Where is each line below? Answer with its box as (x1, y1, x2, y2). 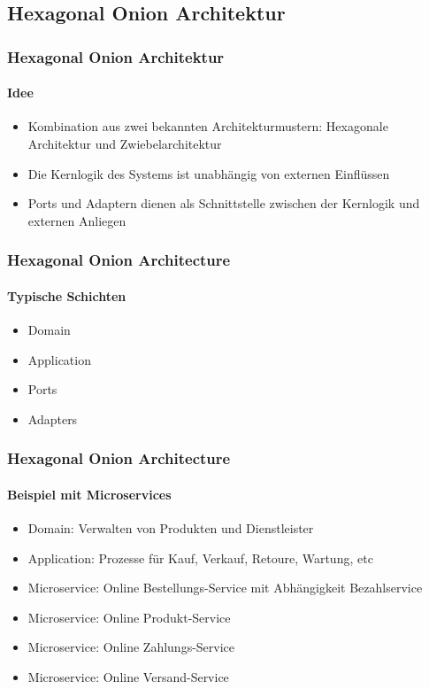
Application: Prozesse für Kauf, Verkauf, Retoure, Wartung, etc (27, 548, 373, 567)
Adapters (27, 409, 78, 428)
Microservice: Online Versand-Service (27, 668, 229, 686)
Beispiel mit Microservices (7, 484, 172, 503)
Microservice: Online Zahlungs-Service (27, 638, 235, 656)
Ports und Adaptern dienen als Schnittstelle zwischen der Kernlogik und (27, 194, 420, 213)
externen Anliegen (27, 211, 126, 229)
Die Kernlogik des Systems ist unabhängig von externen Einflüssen (27, 164, 390, 182)
